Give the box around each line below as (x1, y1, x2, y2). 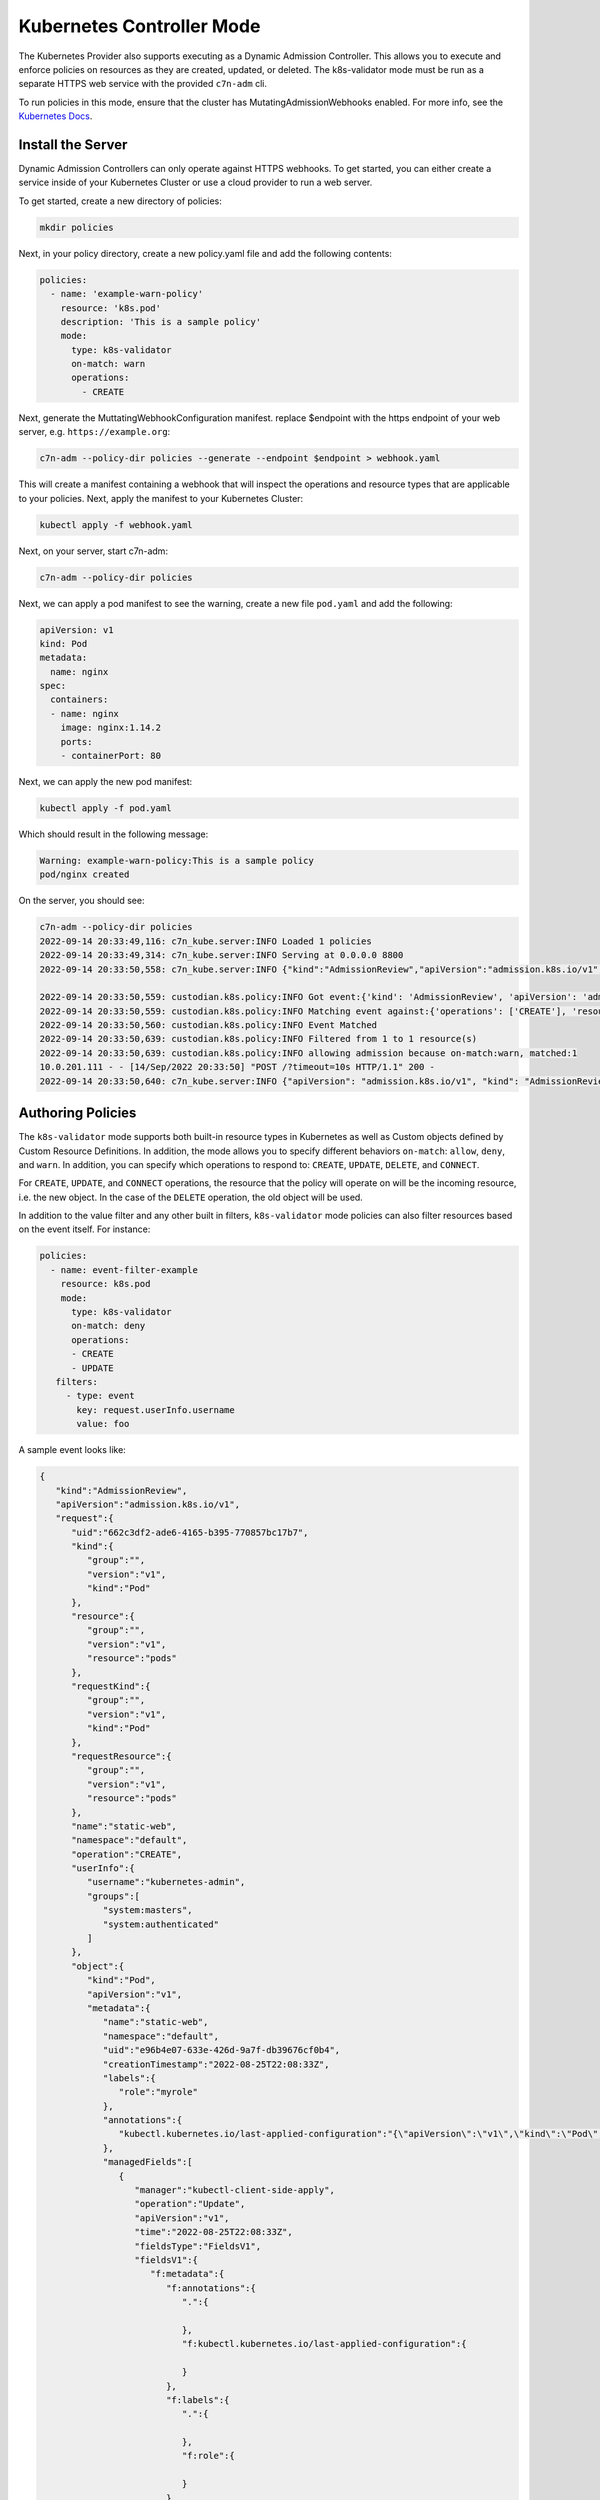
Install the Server (18, 136, 128, 153)
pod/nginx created (39, 869, 130, 880)
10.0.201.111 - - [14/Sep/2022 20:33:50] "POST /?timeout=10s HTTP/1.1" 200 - (39, 1061, 435, 1073)
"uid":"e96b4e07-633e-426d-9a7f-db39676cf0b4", (102, 2045, 341, 2056)
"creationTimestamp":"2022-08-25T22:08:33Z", (102, 2058, 330, 2070)
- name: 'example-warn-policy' (50, 288, 204, 300)
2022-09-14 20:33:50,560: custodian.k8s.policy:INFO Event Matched (39, 1020, 378, 1031)
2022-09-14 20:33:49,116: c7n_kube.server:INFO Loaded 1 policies (39, 935, 372, 947)
